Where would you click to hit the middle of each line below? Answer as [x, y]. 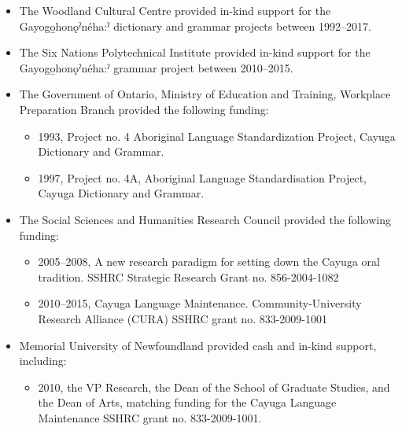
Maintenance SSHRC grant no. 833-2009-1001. [150, 417]
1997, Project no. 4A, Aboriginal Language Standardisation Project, [202, 177]
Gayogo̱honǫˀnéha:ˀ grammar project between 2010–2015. [156, 67]
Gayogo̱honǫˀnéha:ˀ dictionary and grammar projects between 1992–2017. [195, 26]
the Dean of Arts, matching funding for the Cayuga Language [187, 402]
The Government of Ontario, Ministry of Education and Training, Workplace [205, 94]
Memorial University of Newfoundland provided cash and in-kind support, [198, 345]
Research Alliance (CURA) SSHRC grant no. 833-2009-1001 [183, 318]
